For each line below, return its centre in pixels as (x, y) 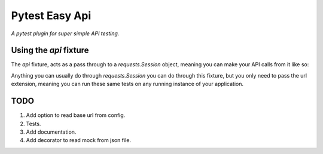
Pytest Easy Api (51, 16)
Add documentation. (51, 132)
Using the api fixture (50, 50)
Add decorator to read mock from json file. (79, 140)
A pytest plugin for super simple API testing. (65, 33)
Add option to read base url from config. (76, 115)
